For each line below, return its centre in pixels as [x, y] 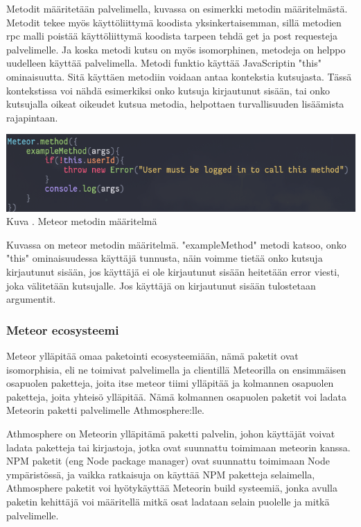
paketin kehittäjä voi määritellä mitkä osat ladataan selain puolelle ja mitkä [168, 501]
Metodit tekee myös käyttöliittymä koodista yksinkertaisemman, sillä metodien [174, 22]
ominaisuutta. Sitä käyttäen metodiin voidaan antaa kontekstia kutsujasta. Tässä [179, 76]
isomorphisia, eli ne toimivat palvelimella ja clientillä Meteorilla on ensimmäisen [176, 369]
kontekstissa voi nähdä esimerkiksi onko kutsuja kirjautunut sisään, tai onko [168, 90]
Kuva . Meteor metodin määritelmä [82, 221]
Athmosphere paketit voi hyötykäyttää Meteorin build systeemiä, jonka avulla [172, 488]
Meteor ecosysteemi [63, 329]
